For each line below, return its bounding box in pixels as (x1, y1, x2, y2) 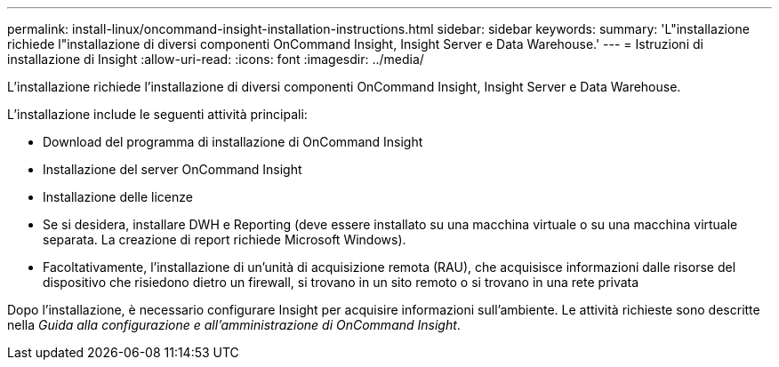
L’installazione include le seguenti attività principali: (7, 107, 308, 122)
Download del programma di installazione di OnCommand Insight (43, 134, 423, 149)
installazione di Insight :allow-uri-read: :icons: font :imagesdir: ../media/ (7, 52, 424, 67)
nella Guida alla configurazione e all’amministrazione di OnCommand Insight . (7, 317, 461, 332)
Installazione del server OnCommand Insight (43, 162, 302, 177)
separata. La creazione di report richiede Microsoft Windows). (43, 232, 406, 247)
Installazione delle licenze (43, 189, 193, 204)
